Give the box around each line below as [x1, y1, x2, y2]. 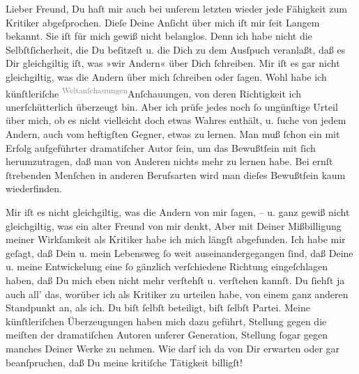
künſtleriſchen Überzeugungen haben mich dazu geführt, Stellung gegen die [6, 313, 327, 328]
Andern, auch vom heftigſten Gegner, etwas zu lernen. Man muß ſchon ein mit [6, 127, 340, 141]
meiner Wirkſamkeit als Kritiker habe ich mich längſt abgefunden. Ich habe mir [6, 232, 346, 247]
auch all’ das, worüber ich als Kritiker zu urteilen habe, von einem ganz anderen [6, 286, 349, 301]
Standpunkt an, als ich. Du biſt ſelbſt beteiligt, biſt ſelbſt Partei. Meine [6, 300, 310, 315]
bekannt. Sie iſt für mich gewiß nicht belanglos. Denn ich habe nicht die [6, 29, 312, 43]
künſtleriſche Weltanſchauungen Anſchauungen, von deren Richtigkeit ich [6, 84, 302, 100]
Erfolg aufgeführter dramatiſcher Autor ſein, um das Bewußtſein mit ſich [6, 140, 316, 155]
